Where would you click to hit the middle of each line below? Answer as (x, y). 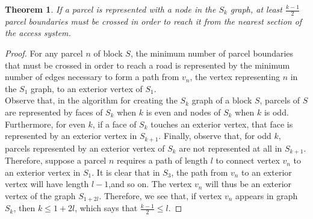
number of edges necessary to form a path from (92, 77)
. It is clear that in (126, 172)
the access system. (38, 33)
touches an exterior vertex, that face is (222, 124)
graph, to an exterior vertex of (87, 88)
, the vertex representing (235, 77)
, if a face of (114, 124)
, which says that (106, 208)
